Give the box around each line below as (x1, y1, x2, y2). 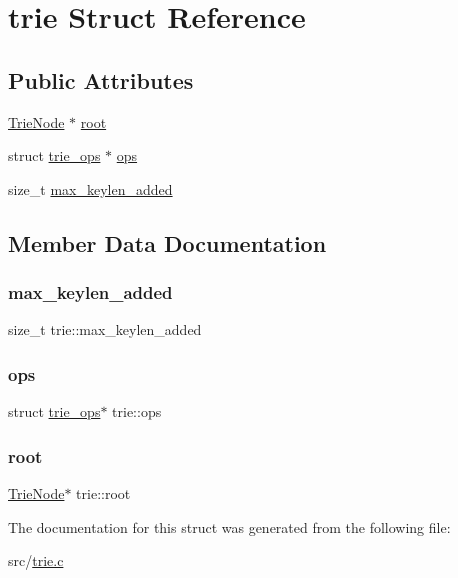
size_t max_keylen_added (8, 178, 173, 199)
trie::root (76, 482, 131, 503)
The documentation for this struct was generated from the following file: (8, 516, 451, 537)
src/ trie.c (8, 550, 64, 571)
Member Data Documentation (8, 227, 327, 258)
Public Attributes (8, 64, 194, 95)
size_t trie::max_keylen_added (8, 319, 202, 340)
